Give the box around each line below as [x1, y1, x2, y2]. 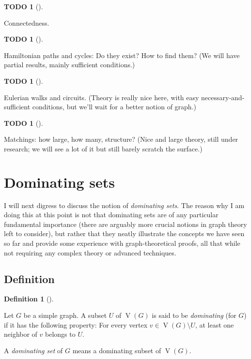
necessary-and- [201, 92, 245, 102]
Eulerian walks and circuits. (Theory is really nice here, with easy [4, 92, 199, 102]
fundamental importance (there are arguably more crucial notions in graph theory [4, 219, 247, 229]
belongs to [45, 329, 76, 339]
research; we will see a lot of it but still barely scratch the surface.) [4, 143, 203, 153]
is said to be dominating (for [152, 310, 236, 320]
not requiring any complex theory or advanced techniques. [4, 247, 176, 257]
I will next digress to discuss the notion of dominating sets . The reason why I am [4, 200, 245, 210]
